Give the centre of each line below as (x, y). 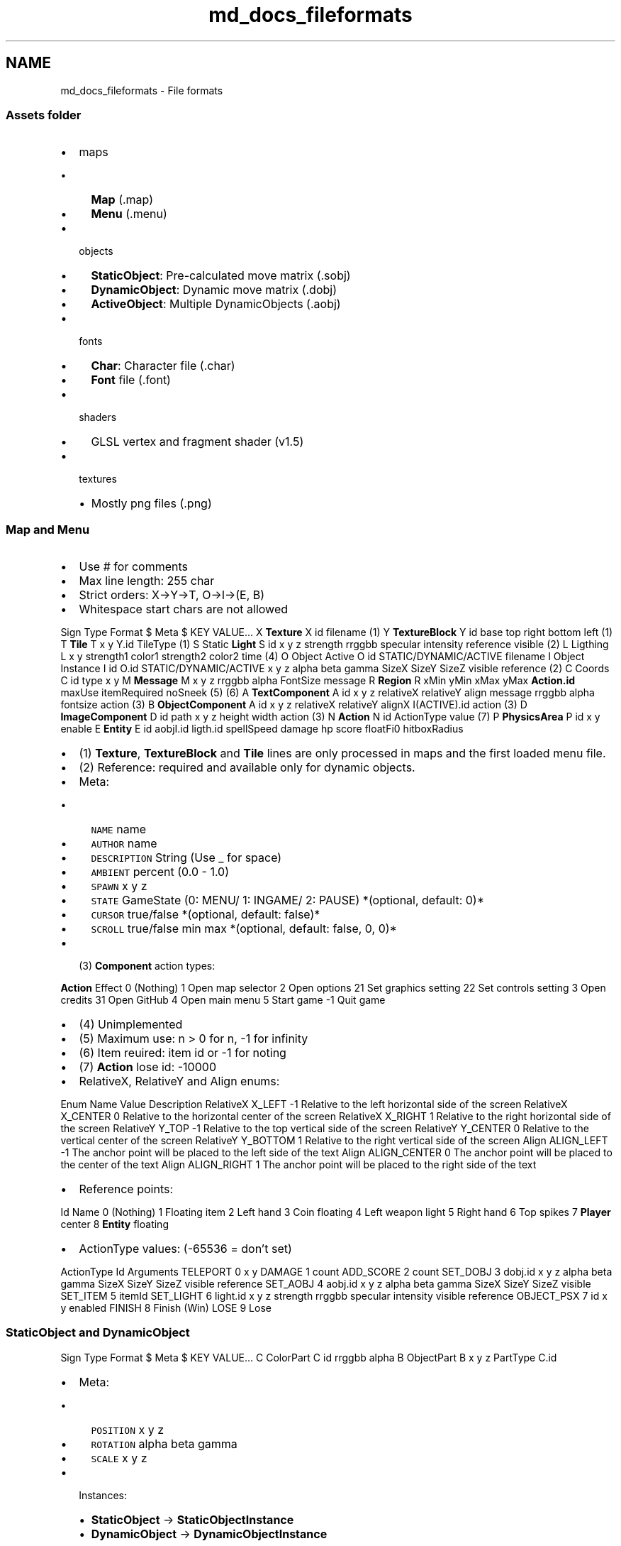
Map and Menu (48, 529)
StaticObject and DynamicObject (98, 1333)
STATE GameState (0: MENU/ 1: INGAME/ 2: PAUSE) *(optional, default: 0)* (287, 900)
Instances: (103, 1495)
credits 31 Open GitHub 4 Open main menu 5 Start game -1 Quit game (223, 1000)
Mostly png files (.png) (151, 504)
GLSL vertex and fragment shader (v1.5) (197, 442)
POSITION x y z (128, 1429)
